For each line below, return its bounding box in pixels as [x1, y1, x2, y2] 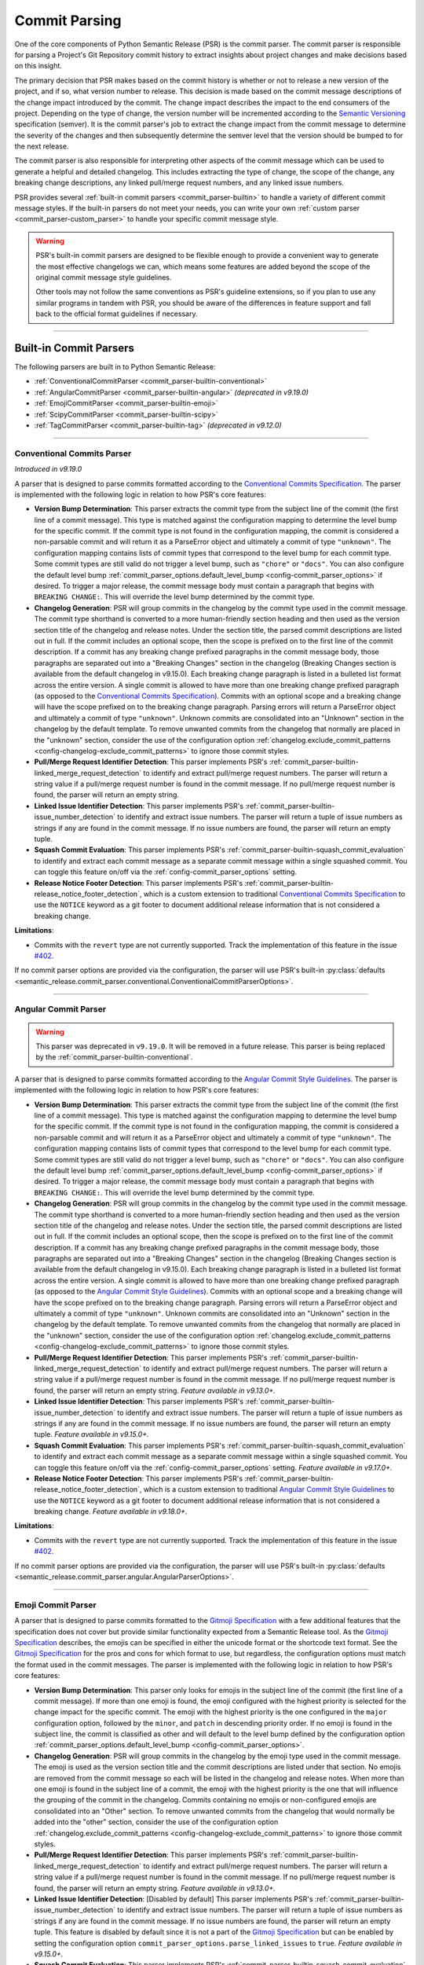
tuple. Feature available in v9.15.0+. [34, 1430, 149, 1439]
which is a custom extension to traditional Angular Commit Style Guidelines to [143, 1485, 395, 1494]
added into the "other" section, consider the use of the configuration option [34, 1817, 279, 1827]
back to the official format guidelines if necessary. [35, 309, 198, 318]
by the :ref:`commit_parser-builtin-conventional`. [35, 1052, 193, 1062]
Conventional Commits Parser [14, 448, 132, 459]
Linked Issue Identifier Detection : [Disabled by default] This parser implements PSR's [34, 1894, 313, 1904]
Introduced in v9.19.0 [14, 465, 82, 474]
